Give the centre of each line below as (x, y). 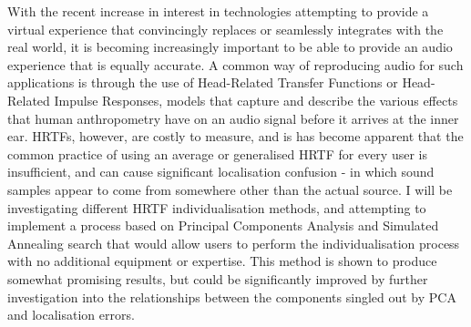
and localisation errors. (71, 315)
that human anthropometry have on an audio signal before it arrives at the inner (233, 118)
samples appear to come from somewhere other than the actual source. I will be (230, 189)
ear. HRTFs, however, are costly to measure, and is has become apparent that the (235, 136)
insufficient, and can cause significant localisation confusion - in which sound (221, 172)
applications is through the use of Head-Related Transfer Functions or (203, 82)
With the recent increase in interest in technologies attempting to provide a (218, 11)
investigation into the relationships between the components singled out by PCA (232, 296)
